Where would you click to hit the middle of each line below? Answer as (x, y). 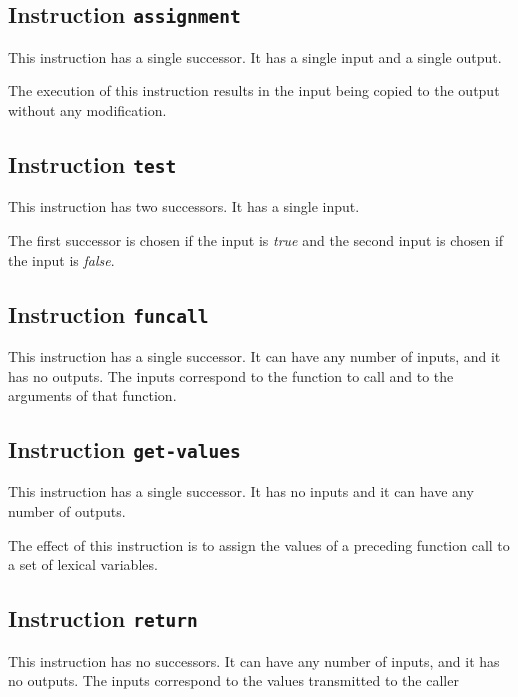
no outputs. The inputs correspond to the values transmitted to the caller (233, 680)
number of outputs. (67, 511)
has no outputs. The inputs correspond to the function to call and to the (231, 375)
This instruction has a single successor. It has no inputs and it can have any (241, 491)
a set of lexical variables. (83, 564)
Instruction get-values (124, 449)
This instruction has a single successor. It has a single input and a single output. (255, 56)
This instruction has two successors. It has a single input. (184, 206)
